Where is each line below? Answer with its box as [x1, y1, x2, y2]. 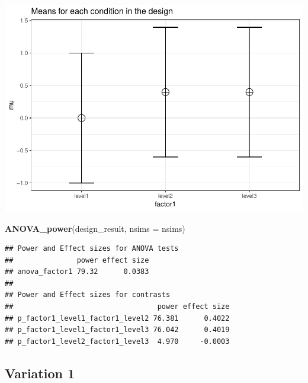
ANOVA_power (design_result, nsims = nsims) [5, 222, 185, 234]
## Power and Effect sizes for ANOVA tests [5, 244, 179, 253]
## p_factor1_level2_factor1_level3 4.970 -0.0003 [5, 337, 230, 346]
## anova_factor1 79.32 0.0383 [5, 267, 149, 276]
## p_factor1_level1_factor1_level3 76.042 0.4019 [5, 325, 230, 334]
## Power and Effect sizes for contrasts [5, 291, 171, 299]
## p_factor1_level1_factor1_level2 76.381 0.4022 [5, 314, 230, 323]
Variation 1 [5, 363, 75, 382]
